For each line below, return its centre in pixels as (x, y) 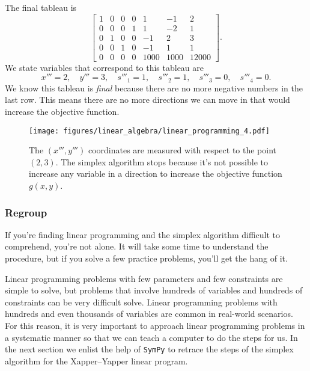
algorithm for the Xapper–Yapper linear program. (96, 360)
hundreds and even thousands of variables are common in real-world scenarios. (149, 314)
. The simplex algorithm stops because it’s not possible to (162, 161)
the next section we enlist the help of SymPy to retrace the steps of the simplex (149, 349)
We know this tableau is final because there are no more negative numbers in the (154, 87)
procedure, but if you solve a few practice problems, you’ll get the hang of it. (146, 258)
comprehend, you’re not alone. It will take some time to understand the (137, 246)
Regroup (26, 212)
